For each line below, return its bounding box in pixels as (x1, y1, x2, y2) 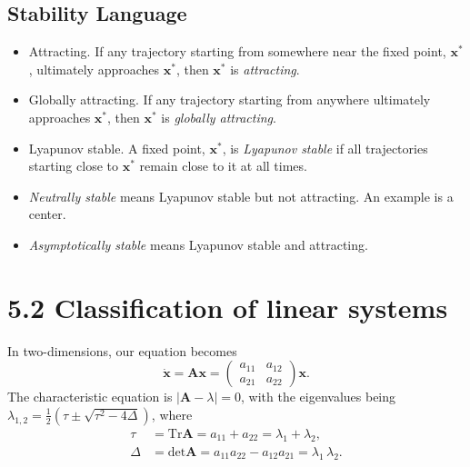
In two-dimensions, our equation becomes (7, 341, 237, 360)
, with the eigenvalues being (241, 387, 396, 406)
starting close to (28, 156, 118, 175)
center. (28, 204, 66, 224)
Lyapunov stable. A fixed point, (28, 138, 205, 157)
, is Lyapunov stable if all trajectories (222, 138, 428, 157)
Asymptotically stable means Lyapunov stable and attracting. (28, 234, 368, 253)
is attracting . (230, 59, 300, 78)
